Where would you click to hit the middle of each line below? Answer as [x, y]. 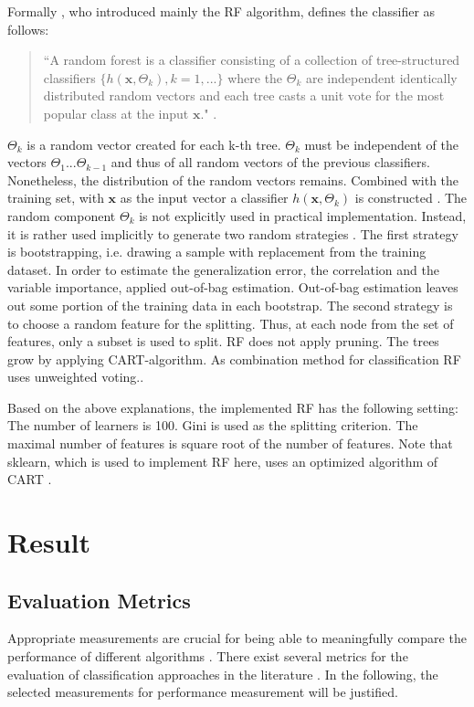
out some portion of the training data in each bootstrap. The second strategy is [230, 305]
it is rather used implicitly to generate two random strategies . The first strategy [233, 233]
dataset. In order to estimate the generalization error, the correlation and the [223, 269]
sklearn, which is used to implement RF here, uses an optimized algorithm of [223, 461]
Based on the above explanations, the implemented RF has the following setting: [233, 407]
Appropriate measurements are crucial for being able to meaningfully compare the [237, 638]
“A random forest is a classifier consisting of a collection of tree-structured [252, 60]
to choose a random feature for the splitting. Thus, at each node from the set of [231, 323]
